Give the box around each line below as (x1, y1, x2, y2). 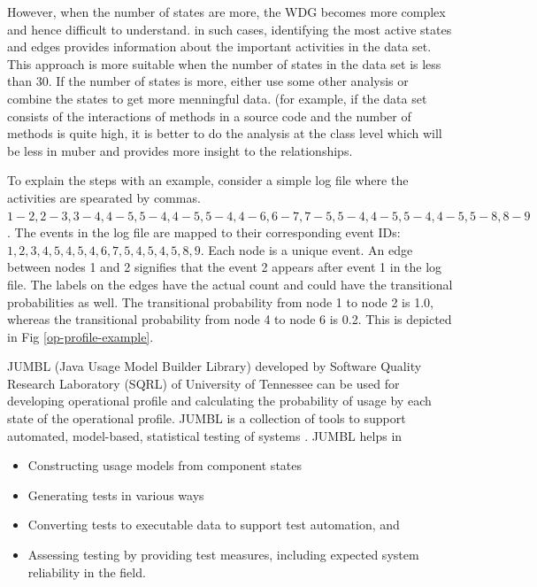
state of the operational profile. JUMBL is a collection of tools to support (7, 409, 406, 428)
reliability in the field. (27, 562, 146, 581)
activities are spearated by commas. (7, 188, 201, 206)
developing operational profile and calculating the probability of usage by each (7, 391, 432, 410)
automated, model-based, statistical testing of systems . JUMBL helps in (7, 426, 403, 444)
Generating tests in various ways (27, 485, 204, 504)
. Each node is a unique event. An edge (200, 240, 413, 259)
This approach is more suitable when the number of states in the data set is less (7, 54, 441, 73)
